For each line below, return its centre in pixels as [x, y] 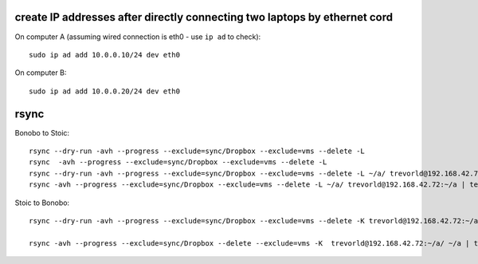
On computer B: [41, 73]
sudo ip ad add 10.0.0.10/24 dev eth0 [105, 55]
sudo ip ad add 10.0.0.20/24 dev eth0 [105, 91]
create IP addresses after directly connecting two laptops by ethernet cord [204, 17]
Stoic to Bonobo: [42, 203]
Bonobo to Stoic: [42, 132]
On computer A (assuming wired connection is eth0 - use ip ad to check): [138, 37]
